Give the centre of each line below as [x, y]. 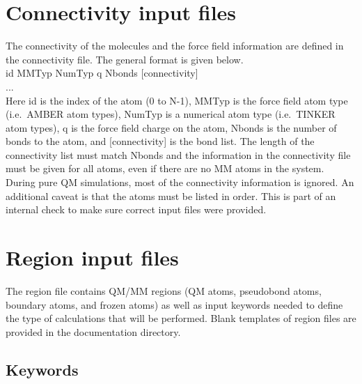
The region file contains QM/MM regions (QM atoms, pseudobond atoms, [164, 290]
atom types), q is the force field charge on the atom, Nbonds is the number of [171, 127]
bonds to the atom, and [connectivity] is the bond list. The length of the [160, 141]
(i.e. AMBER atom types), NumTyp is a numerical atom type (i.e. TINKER [171, 114]
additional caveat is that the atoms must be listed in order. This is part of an [171, 195]
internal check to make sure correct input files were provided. [136, 209]
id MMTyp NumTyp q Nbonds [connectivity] [102, 73]
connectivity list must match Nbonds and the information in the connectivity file [178, 154]
